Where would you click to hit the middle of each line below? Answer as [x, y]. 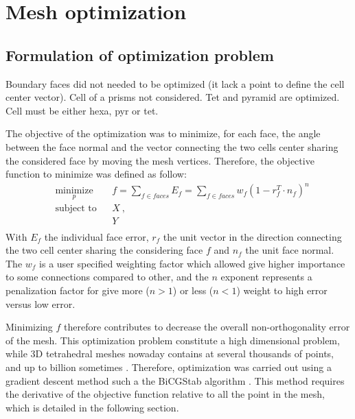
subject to [76, 208]
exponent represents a [266, 277]
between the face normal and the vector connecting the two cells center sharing [172, 146]
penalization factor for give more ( [78, 290]
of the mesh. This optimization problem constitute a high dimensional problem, [173, 340]
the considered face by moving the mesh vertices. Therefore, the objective [160, 160]
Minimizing [29, 327]
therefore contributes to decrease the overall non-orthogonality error [207, 327]
